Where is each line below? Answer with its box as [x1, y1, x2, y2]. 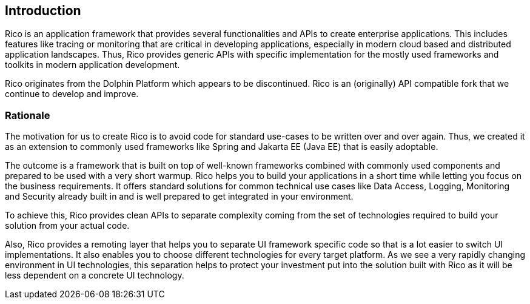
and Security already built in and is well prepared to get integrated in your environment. [5, 191, 354, 202]
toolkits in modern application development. [5, 59, 180, 70]
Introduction [5, 3, 81, 18]
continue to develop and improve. [5, 89, 139, 100]
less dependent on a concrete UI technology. [5, 270, 184, 281]
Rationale [5, 109, 50, 121]
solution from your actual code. [5, 220, 130, 231]
